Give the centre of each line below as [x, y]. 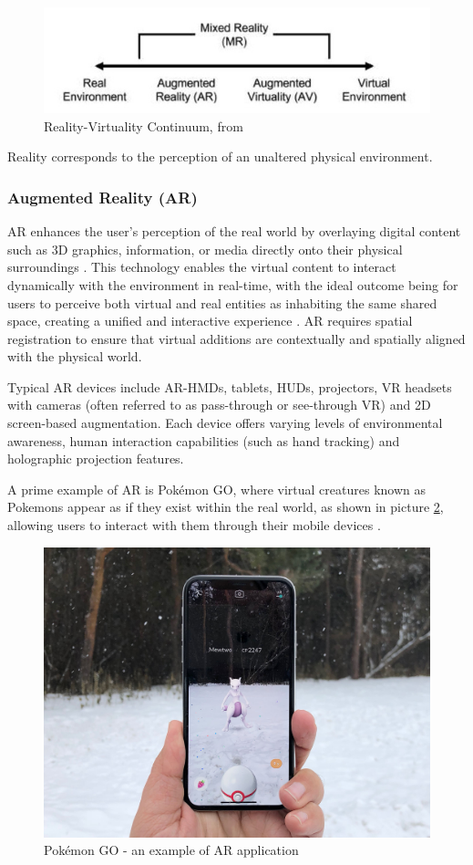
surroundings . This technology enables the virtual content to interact [202, 267]
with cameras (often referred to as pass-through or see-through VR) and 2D [219, 405]
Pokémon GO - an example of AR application [171, 850]
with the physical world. [75, 356]
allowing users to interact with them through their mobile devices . [194, 525]
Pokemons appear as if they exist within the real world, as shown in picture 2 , [226, 507]
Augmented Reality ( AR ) [103, 197]
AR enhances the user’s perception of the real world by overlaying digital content [234, 231]
